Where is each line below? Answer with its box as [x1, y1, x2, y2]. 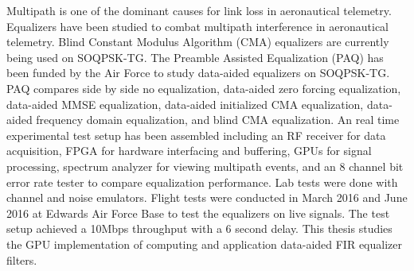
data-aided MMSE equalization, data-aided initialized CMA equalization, [6, 95, 364, 112]
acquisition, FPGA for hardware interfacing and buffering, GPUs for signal [6, 142, 372, 159]
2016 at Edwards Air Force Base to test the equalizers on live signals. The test [6, 204, 390, 221]
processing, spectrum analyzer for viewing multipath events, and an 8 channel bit [6, 157, 404, 174]
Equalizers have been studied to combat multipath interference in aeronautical [6, 17, 389, 34]
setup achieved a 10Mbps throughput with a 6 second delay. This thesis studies [6, 220, 393, 237]
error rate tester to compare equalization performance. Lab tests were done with [6, 173, 398, 190]
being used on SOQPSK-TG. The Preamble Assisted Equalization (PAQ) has [6, 48, 384, 65]
